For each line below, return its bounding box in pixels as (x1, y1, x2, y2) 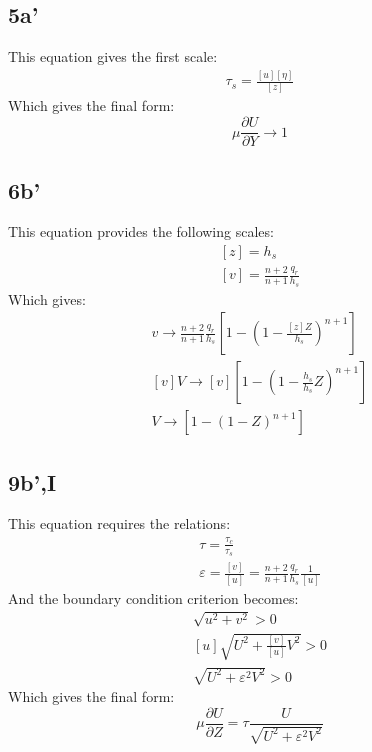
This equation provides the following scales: (8, 221, 274, 242)
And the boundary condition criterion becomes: (8, 587, 299, 608)
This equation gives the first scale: (8, 46, 218, 67)
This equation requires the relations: (8, 513, 231, 534)
